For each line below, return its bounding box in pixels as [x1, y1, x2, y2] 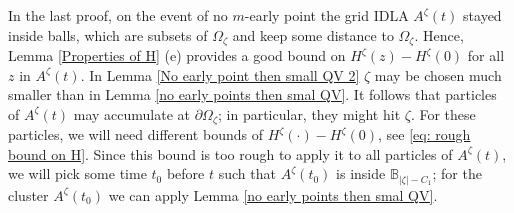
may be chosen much [374, 64, 502, 85]
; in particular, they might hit [217, 103, 401, 124]
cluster [8, 184, 49, 205]
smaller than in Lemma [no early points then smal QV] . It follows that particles [8, 84, 497, 105]
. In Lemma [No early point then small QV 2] [80, 64, 360, 85]
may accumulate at [73, 103, 190, 124]
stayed [463, 5, 502, 25]
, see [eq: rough [378, 124, 471, 145]
